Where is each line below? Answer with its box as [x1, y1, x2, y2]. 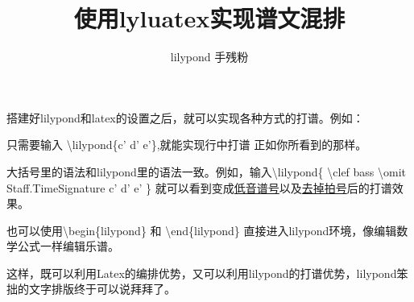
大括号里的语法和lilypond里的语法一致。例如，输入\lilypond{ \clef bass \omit [6, 163, 407, 180]
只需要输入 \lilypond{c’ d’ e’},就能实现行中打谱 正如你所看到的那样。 [6, 136, 367, 153]
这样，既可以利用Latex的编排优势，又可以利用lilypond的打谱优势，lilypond [6, 264, 397, 281]
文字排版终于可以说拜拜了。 [28, 280, 176, 297]
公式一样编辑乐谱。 [17, 238, 119, 254]
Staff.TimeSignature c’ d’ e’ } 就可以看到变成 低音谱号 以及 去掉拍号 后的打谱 [6, 179, 392, 196]
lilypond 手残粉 [170, 48, 249, 65]
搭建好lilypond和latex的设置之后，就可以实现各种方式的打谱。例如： [6, 109, 364, 126]
